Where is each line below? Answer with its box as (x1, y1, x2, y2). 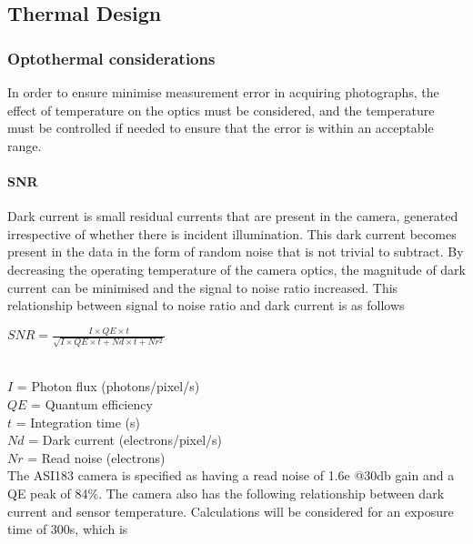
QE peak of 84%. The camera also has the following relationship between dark (7, 483, 445, 502)
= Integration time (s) (15, 412, 140, 431)
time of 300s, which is (7, 519, 128, 539)
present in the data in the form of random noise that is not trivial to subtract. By (7, 242, 464, 261)
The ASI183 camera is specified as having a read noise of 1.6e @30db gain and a (7, 466, 455, 485)
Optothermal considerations (7, 46, 216, 69)
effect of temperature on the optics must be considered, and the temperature (7, 100, 435, 119)
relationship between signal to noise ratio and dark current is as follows (7, 296, 405, 315)
